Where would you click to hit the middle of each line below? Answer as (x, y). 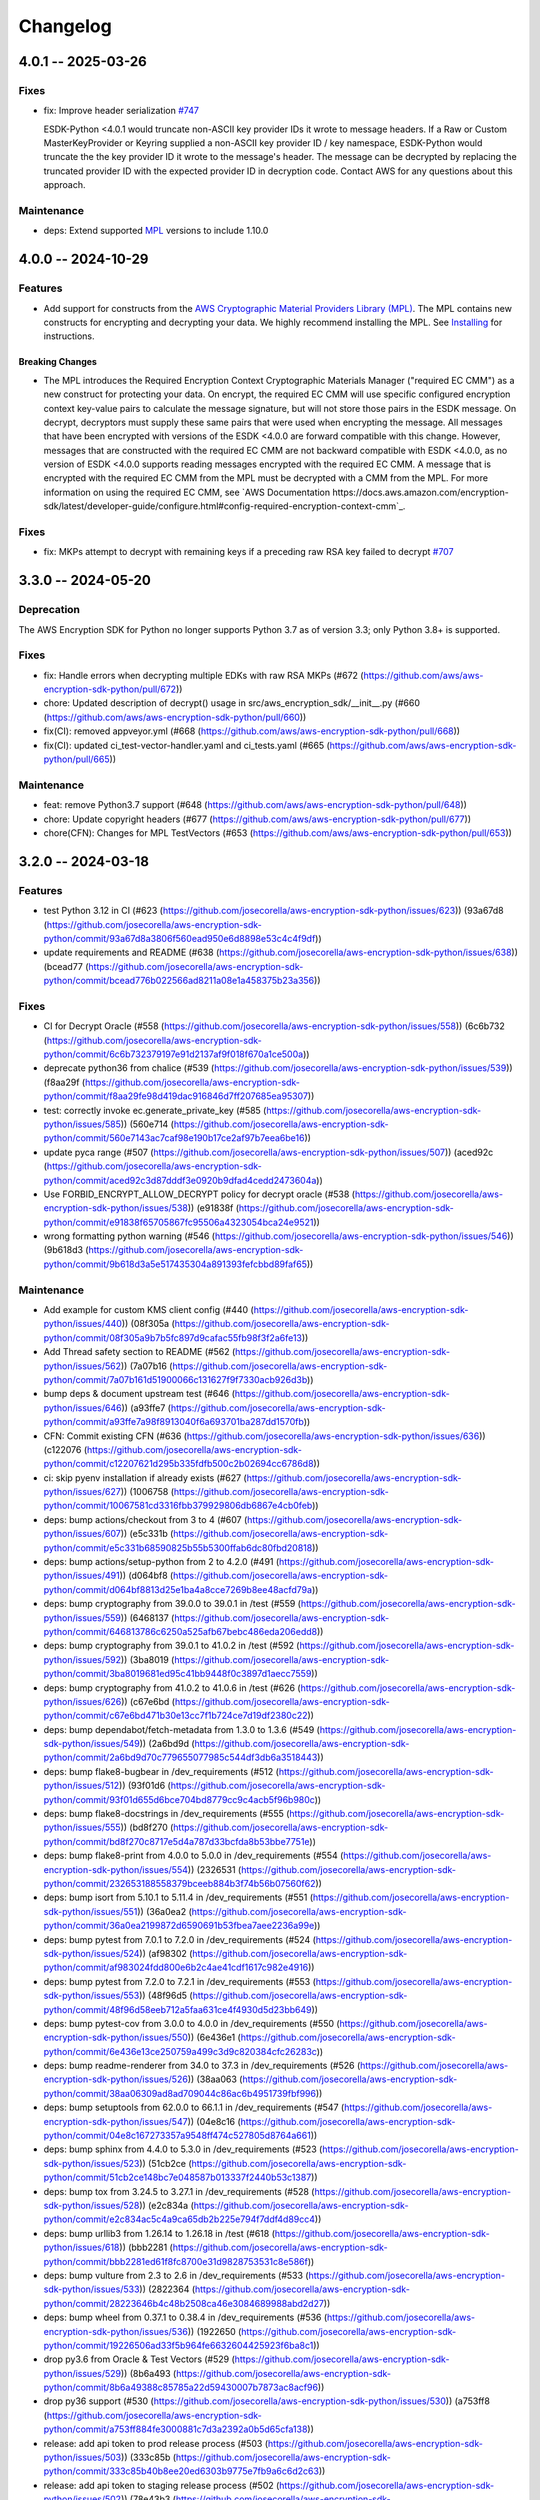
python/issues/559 (82, 1617)
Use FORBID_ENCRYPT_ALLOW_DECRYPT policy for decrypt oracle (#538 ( (199, 1194)
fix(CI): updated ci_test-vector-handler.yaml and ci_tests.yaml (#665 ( (186, 745)
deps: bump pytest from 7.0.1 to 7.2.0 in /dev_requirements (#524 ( (180, 1939)
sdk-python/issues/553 (91, 1996)
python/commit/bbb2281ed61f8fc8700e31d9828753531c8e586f (176, 2261)
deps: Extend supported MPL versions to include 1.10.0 (156, 231)
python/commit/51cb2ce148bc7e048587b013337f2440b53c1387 (177, 2177)
